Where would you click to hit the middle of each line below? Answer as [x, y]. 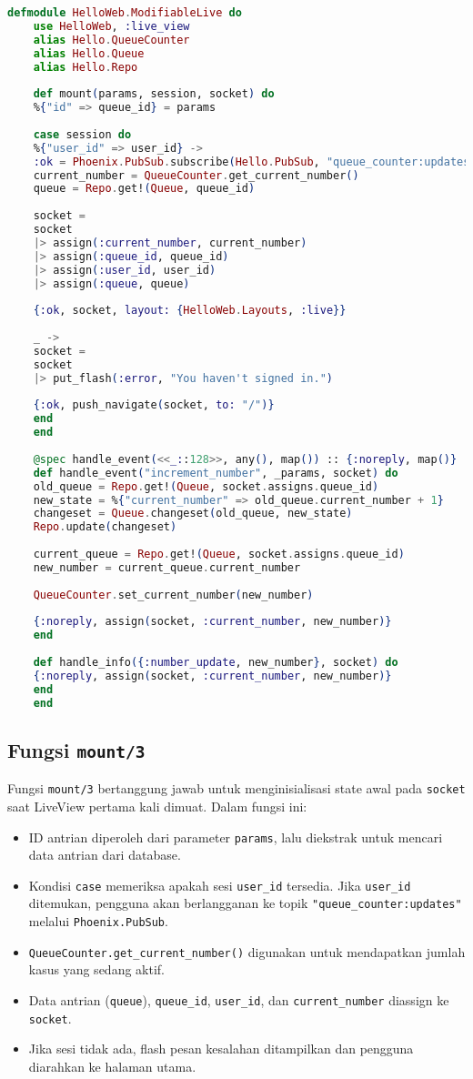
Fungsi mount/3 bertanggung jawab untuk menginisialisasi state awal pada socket [236, 788]
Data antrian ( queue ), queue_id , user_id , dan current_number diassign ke [239, 1000]
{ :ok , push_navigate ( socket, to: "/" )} [154, 405]
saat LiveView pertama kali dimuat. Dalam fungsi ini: [157, 806]
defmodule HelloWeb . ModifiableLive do [125, 13]
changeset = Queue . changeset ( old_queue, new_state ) [193, 514]
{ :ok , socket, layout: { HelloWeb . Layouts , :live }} [190, 311]
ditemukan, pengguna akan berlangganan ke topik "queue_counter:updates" [245, 903]
